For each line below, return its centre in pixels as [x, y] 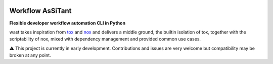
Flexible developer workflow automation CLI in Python [67, 23]
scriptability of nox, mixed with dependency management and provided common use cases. [105, 39]
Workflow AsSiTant [40, 11]
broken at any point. [30, 55]
